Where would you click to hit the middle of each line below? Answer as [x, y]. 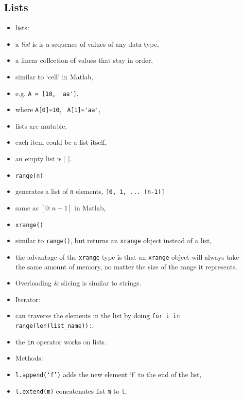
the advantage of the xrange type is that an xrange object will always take [127, 256]
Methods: [29, 358]
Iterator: [28, 299]
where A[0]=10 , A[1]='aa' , [58, 109]
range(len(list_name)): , [55, 325]
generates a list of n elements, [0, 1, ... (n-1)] [90, 191]
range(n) [29, 176]
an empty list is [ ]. [43, 159]
